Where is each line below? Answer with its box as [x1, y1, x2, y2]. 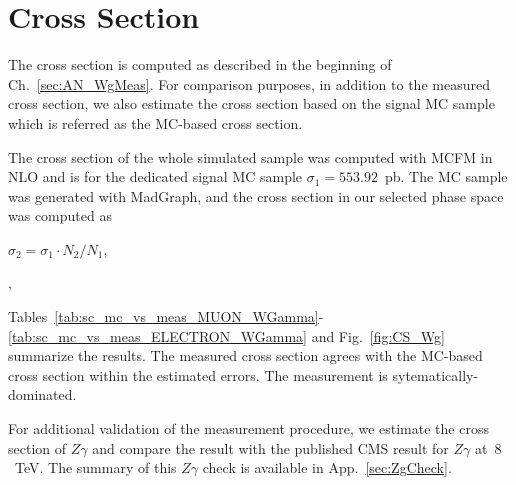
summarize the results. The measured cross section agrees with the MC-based [8, 345, 483, 366]
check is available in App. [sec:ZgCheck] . [202, 457, 452, 478]
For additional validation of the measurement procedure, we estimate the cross [8, 418, 489, 439]
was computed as [8, 205, 112, 226]
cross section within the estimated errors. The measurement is [8, 364, 388, 385]
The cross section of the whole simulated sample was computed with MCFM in [8, 146, 493, 167]
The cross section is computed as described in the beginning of [8, 54, 392, 75]
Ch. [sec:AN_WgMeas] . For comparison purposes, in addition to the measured [8, 73, 490, 94]
